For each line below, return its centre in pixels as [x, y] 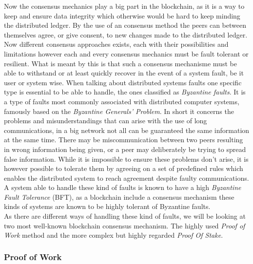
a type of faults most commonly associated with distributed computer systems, [122, 101]
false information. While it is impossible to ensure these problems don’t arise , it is [126, 159]
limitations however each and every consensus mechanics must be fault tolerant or [126, 53]
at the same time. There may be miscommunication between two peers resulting [124, 140]
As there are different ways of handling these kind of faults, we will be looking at [125, 216]
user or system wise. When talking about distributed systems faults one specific [123, 82]
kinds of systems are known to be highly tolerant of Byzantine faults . [107, 206]
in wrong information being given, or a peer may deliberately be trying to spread [125, 149]
